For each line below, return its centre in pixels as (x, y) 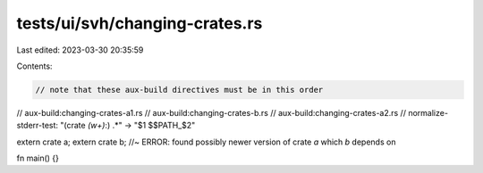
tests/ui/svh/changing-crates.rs (140, 23)
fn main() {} (38, 158)
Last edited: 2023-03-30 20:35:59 (80, 50)
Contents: (34, 66)
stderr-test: (37, 126)
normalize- (428, 112)
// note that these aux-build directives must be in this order (179, 90)
